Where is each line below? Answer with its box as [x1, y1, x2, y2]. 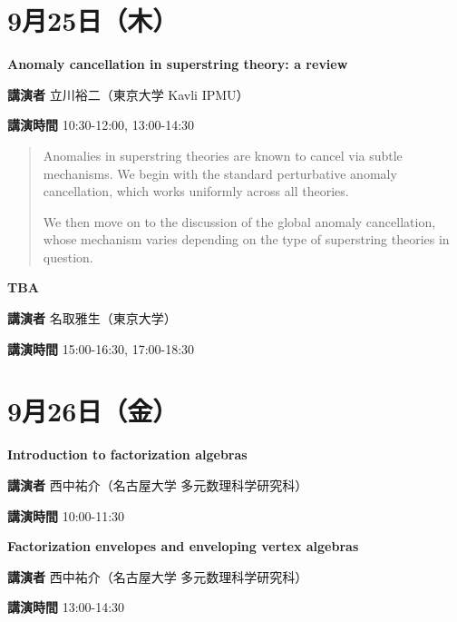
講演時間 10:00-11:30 [7, 506, 125, 525]
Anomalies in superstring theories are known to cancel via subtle [43, 145, 403, 164]
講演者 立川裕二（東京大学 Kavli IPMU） [7, 84, 249, 104]
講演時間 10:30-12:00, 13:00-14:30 [7, 115, 195, 134]
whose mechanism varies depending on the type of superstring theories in [43, 230, 450, 249]
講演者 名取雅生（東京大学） [7, 309, 177, 328]
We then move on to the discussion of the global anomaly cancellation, [43, 212, 436, 231]
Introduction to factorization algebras [7, 445, 248, 464]
